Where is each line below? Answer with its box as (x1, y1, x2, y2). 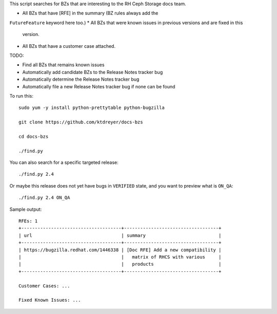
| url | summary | (18, 232, 222, 238)
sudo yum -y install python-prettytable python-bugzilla (18, 105, 165, 110)
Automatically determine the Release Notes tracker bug (22, 76, 140, 82)
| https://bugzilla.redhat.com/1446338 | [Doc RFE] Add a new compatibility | (18, 247, 222, 253)
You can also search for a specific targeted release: (9, 159, 118, 165)
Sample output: (9, 206, 42, 212)
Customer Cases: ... (18, 283, 70, 289)
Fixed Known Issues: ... (18, 297, 81, 303)
